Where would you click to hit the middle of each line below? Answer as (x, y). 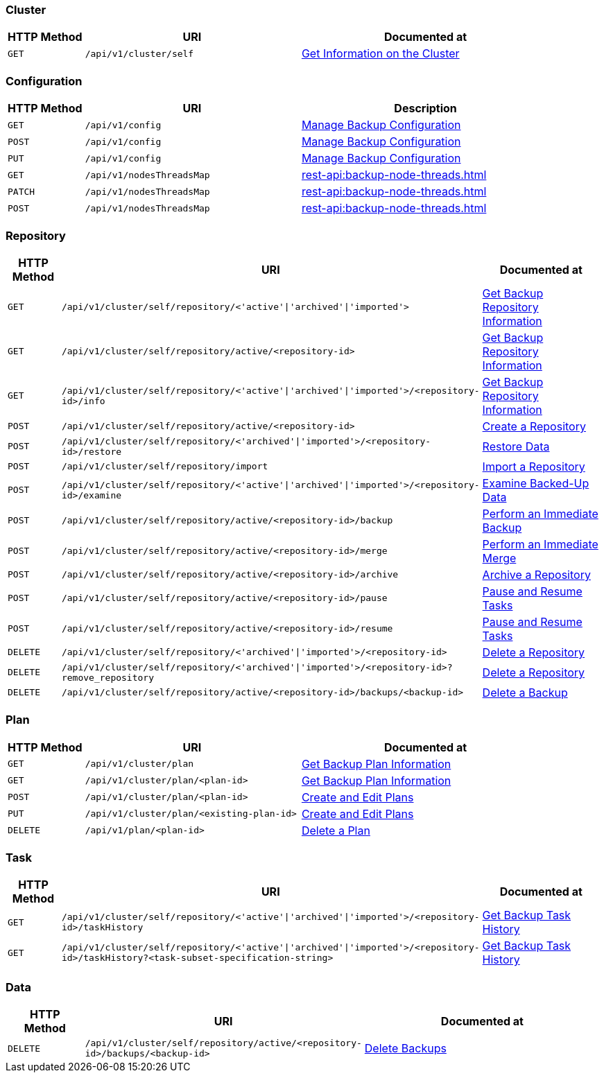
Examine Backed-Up (536, 483)
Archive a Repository (536, 574)
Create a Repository (534, 426)
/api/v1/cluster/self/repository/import (165, 467)
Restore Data (516, 446)
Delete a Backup (525, 692)
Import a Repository (534, 466)
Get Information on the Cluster (380, 54)
